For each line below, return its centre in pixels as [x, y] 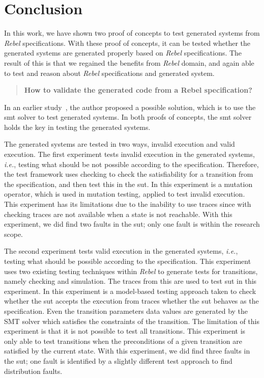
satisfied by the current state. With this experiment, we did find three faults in [127, 351]
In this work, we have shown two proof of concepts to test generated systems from [132, 33]
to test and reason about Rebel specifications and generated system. [109, 73]
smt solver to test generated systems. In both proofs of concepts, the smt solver [128, 117]
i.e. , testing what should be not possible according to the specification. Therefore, [131, 164]
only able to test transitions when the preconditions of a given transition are [123, 341]
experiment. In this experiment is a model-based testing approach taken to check [130, 291]
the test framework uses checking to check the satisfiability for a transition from [129, 174]
